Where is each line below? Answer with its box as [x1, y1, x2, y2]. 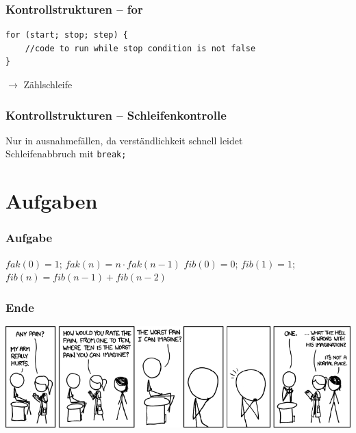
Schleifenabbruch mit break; [5, 146, 127, 161]
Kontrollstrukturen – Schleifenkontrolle [5, 106, 227, 123]
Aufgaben [5, 187, 98, 215]
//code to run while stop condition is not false [25, 43, 256, 53]
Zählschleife [23, 77, 73, 91]
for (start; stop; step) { [5, 30, 128, 40]
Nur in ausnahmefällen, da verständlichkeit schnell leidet [5, 133, 243, 147]
